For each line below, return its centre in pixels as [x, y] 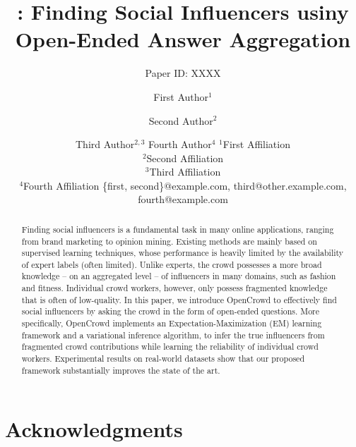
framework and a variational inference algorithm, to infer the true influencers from [173, 335]
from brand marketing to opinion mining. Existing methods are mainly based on [169, 241]
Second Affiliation [185, 158]
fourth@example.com [183, 199]
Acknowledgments [94, 429]
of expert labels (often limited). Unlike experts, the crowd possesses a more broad [172, 264]
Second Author [181, 120]
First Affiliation [256, 144]
